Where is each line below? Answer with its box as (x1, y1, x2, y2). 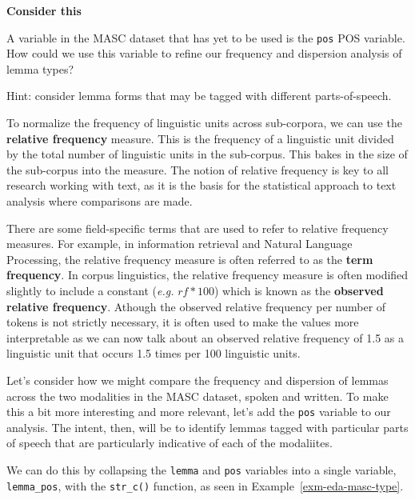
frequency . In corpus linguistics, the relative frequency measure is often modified (6, 266, 409, 283)
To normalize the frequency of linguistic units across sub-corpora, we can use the (6, 114, 402, 131)
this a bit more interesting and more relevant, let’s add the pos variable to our (6, 403, 391, 420)
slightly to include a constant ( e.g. (6, 282, 174, 298)
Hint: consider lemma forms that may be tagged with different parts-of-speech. (6, 87, 392, 104)
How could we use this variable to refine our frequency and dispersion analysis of (6, 45, 402, 62)
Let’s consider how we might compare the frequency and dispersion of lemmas (6, 371, 389, 388)
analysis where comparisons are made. (6, 193, 193, 209)
